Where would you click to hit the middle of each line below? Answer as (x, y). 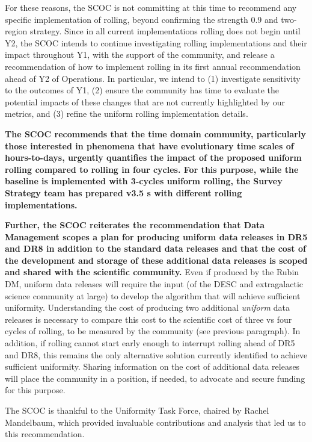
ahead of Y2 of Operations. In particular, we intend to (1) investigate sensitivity (153, 78)
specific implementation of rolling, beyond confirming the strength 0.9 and (142, 19)
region (16, 31)
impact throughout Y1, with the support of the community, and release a (140, 54)
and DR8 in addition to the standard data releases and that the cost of (155, 248)
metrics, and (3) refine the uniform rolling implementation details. (127, 114)
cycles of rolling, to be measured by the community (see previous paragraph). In (153, 331)
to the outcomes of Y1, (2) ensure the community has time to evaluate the (142, 90)
